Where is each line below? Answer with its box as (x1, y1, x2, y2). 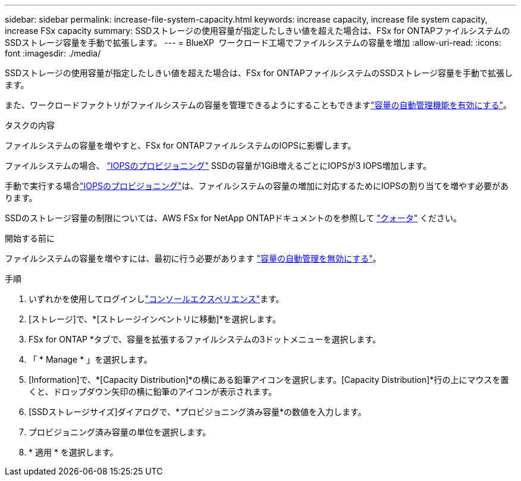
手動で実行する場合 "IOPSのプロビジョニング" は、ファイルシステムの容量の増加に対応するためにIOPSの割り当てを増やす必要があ (5, 181, 509, 191)
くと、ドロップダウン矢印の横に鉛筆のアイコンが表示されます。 (29, 386, 277, 397)
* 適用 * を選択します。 (29, 447, 118, 457)
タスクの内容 (5, 120, 55, 130)
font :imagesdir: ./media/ (5, 48, 101, 58)
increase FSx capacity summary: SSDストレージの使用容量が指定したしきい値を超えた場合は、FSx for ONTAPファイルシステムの (5, 26, 510, 36)
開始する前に (5, 233, 55, 243)
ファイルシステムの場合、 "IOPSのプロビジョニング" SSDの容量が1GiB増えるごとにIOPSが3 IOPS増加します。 (5, 161, 432, 171)
